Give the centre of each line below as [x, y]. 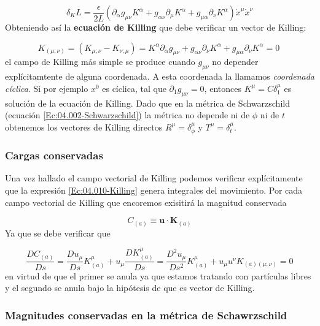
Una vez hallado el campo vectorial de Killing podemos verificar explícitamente [154, 178]
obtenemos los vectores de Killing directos [84, 127]
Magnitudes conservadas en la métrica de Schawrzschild [146, 315]
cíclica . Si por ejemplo [47, 88]
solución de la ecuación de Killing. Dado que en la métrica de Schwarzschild [147, 103]
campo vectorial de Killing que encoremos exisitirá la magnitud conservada [146, 202]
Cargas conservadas [54, 155]
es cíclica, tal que [134, 88]
